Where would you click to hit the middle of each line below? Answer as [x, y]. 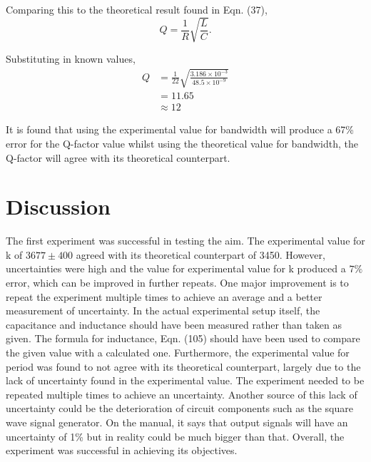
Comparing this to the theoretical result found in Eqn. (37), [137, 9]
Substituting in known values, [71, 59]
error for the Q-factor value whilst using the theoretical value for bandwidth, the [182, 143]
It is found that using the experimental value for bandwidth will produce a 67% [180, 129]
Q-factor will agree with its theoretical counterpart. [118, 157]
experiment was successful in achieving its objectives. [122, 450]
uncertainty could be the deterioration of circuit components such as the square [180, 408]
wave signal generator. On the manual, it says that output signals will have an [177, 422]
